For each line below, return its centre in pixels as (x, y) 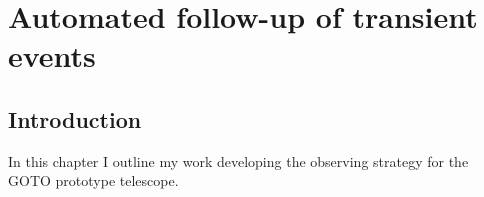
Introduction (75, 118)
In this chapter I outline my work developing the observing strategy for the (238, 160)
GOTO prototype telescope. (93, 180)
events (52, 55)
